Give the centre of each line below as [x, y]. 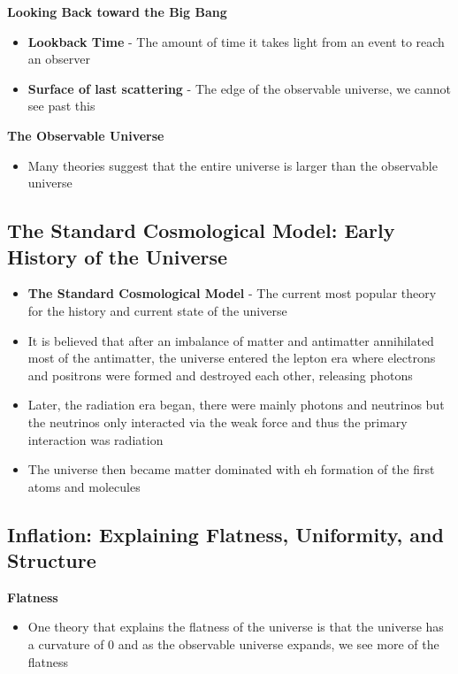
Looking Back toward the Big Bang [117, 11]
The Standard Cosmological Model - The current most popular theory [232, 293]
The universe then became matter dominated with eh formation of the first [231, 469]
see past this [61, 106]
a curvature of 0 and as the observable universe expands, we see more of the [233, 644]
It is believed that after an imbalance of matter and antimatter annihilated [231, 340]
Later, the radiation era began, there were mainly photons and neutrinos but [236, 405]
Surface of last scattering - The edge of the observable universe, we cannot [240, 88]
